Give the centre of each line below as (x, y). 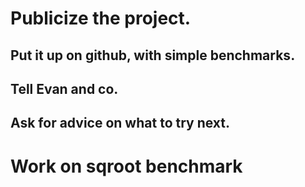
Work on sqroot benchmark (126, 166)
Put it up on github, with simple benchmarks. (153, 55)
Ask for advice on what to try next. (120, 123)
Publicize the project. (101, 18)
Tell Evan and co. (64, 88)
